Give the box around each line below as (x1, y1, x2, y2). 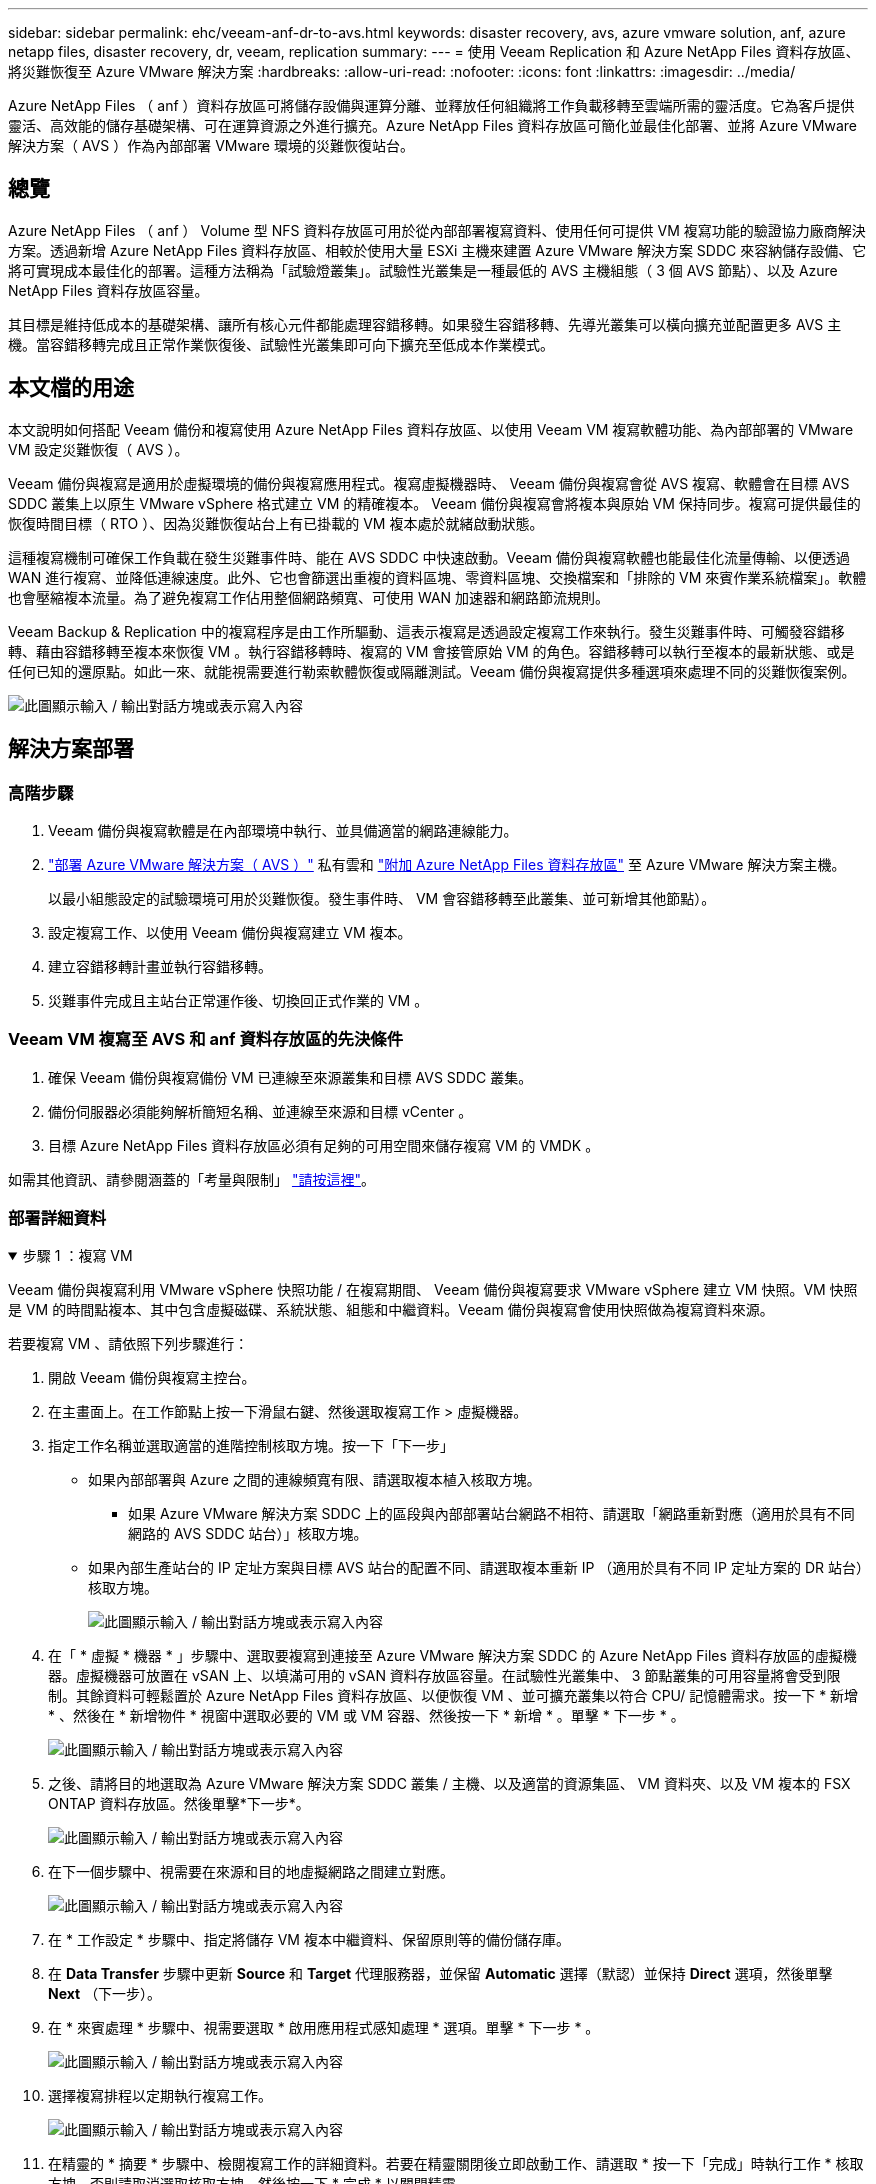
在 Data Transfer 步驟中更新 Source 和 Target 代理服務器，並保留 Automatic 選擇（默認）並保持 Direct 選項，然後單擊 (48, 1965, 833, 1983)
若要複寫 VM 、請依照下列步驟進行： (8, 1335, 249, 1353)
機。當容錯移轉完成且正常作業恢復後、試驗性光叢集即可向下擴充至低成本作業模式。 (8, 335, 554, 353)
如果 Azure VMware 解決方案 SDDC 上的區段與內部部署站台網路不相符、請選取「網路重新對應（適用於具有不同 (128, 1505, 855, 1523)
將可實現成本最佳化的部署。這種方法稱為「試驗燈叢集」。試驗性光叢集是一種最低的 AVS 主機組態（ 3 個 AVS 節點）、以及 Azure (8, 261, 838, 279)
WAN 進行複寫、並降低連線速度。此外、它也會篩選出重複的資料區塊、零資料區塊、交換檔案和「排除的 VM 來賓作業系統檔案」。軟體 (8, 568, 867, 586)
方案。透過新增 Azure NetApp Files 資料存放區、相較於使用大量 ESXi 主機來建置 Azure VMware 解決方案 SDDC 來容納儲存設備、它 (8, 241, 867, 259)
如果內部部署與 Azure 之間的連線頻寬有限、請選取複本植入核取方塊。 (88, 1471, 541, 1489)
